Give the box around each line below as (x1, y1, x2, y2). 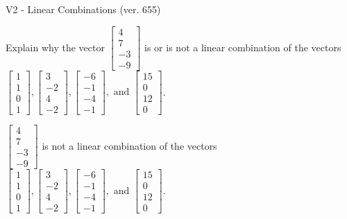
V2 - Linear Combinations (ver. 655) (6, 2, 161, 16)
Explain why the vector (6, 40, 105, 54)
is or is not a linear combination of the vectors (144, 40, 341, 54)
